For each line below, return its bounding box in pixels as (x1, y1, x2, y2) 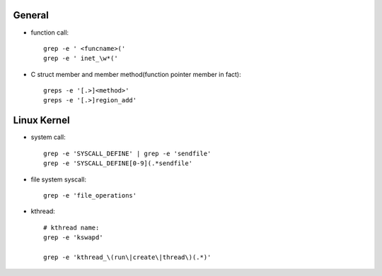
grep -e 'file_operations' (43, 191, 137, 199)
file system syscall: (30, 175, 86, 184)
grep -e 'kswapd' (43, 234, 103, 241)
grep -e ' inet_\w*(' (43, 54, 118, 63)
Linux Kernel (13, 114, 70, 126)
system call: (30, 133, 66, 141)
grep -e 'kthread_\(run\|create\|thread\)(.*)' (43, 253, 212, 261)
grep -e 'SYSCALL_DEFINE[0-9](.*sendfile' (43, 160, 193, 167)
